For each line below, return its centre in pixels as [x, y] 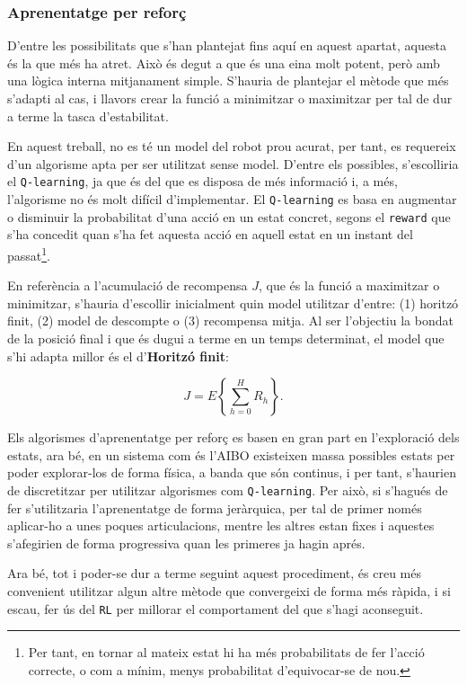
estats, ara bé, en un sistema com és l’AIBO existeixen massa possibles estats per [231, 454]
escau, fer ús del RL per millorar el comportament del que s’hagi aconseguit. [216, 608]
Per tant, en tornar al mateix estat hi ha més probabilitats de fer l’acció [226, 652]
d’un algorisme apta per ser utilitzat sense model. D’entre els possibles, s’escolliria [233, 163]
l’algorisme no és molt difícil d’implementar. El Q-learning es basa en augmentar [232, 199]
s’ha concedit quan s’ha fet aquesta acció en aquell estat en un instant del [210, 234]
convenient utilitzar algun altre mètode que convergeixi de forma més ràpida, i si [229, 590]
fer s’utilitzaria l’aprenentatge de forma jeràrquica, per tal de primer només [215, 507]
